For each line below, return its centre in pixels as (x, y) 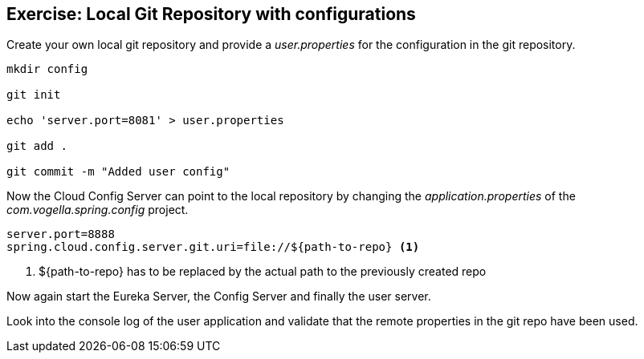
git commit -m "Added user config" (118, 172)
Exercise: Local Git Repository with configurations (211, 14)
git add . (37, 146)
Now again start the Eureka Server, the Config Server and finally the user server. (219, 296)
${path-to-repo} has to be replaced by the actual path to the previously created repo (263, 272)
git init (34, 95)
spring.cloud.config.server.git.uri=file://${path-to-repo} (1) (213, 247)
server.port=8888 (61, 234)
